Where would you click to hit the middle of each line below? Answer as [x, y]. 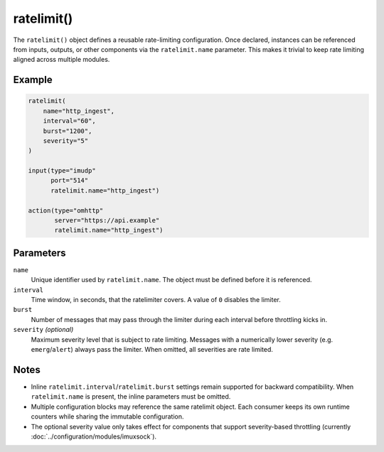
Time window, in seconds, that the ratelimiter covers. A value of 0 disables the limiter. [156, 300]
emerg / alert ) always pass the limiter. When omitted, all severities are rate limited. [152, 350]
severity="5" [66, 141]
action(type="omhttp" [66, 210]
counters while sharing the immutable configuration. [107, 416]
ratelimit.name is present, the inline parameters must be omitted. [131, 397]
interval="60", [69, 121]
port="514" [70, 181]
